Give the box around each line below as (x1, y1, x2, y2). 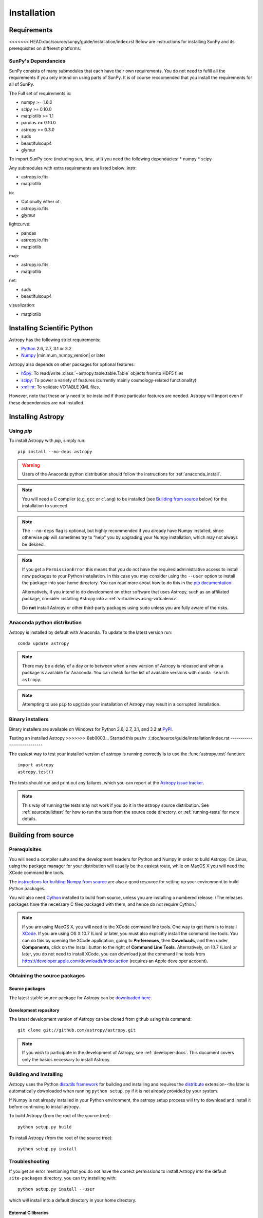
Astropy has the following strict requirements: (9, 337, 101, 343)
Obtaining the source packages (9, 972, 85, 979)
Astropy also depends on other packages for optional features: (9, 361, 135, 367)
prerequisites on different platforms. (9, 45, 81, 51)
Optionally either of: (21, 199, 61, 205)
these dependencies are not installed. (9, 400, 85, 405)
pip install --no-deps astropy (18, 449, 93, 455)
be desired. (22, 541, 45, 547)
